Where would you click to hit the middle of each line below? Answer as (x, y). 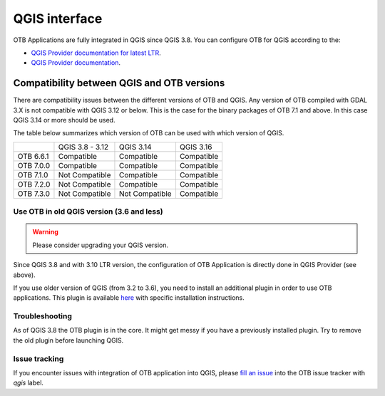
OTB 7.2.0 (34, 184)
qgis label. (29, 383)
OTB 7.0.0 (34, 165)
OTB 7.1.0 (33, 174)
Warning (45, 232)
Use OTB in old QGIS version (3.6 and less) (88, 212)
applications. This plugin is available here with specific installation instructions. (129, 298)
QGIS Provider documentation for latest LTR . (96, 53)
